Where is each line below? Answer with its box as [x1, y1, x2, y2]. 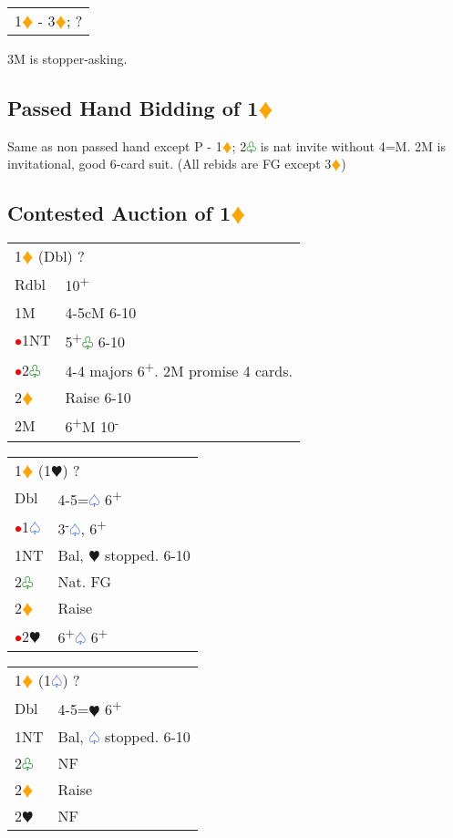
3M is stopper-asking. [7, 49, 128, 67]
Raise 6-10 [65, 387, 131, 409]
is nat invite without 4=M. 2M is [260, 136, 446, 155]
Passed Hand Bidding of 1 [7, 93, 259, 121]
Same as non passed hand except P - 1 [7, 136, 222, 155]
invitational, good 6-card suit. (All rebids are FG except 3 [7, 154, 332, 173]
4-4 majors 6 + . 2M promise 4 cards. [65, 357, 293, 382]
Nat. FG [57, 571, 112, 593]
